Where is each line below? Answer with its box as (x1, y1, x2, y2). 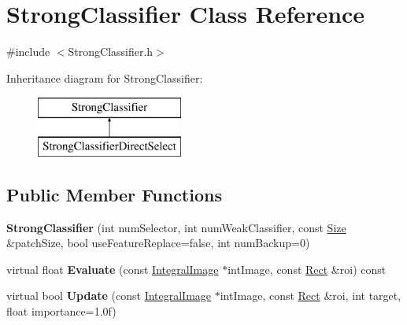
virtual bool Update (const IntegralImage (6, 287, 212, 304)
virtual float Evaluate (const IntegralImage (6, 260, 219, 277)
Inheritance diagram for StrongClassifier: (6, 69, 203, 86)
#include (6, 43, 50, 60)
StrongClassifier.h (68, 43, 154, 60)
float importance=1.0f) (6, 303, 117, 319)
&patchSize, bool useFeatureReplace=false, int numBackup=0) (6, 235, 310, 251)
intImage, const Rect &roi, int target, (220, 287, 401, 304)
